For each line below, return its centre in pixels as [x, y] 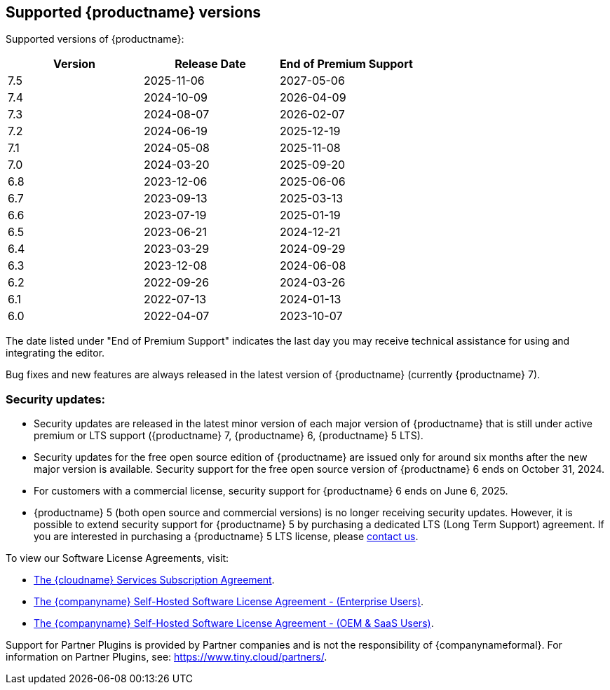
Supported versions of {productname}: [95, 39]
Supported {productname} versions [134, 12]
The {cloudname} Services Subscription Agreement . [154, 580]
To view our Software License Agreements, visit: [117, 558]
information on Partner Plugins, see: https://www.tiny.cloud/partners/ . [167, 657]
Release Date [210, 64]
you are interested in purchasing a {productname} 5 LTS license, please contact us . [226, 537]
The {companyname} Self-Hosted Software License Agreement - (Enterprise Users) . [229, 602]
